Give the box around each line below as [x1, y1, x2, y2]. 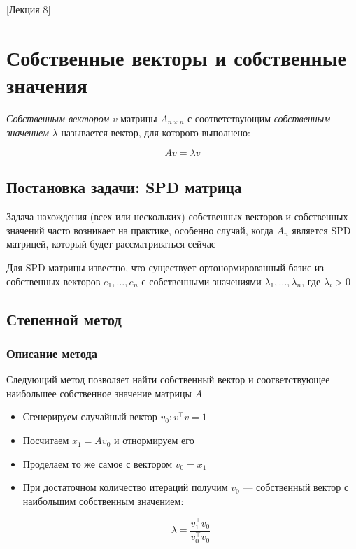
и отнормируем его [113, 433, 194, 448]
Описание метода [6, 344, 97, 362]
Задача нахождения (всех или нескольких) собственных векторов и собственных [6, 209, 348, 224]
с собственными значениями [141, 273, 262, 288]
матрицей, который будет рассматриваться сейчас [6, 236, 216, 251]
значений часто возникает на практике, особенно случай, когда [6, 222, 273, 237]
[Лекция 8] [6, 2, 51, 16]
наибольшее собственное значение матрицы [6, 385, 192, 400]
